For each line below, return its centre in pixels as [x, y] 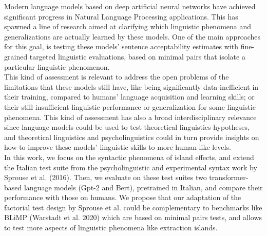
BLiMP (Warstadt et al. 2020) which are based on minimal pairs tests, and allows [133, 217]
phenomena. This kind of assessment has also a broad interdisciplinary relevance [130, 117]
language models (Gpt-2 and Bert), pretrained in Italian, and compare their [143, 187]
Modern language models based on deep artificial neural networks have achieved [130, 6]
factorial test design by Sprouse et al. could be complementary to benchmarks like [133, 207]
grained [16, 56]
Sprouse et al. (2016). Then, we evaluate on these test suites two [106, 177]
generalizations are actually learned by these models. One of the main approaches [132, 36]
